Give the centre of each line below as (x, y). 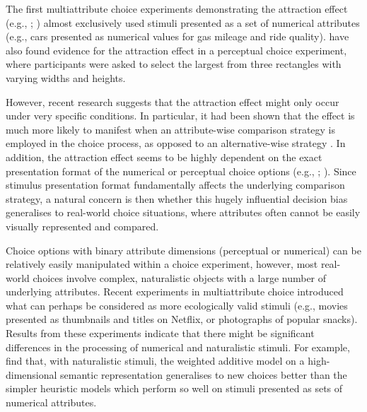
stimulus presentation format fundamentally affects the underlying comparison (175, 185)
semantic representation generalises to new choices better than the (204, 374)
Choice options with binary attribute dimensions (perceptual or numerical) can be (183, 250)
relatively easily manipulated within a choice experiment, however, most (162, 264)
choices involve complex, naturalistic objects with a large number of (180, 277)
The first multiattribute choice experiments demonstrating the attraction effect (177, 8)
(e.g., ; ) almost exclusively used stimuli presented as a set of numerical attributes (183, 22)
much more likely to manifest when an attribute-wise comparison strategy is (171, 129)
